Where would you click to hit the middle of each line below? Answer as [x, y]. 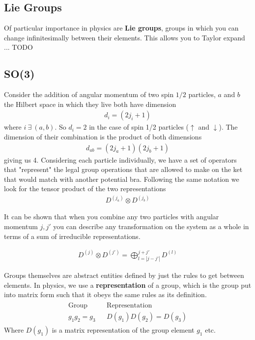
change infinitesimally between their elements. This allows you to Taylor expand [125, 37]
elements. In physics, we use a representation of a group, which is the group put [128, 285]
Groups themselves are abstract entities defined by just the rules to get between [124, 275]
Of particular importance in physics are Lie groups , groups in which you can [121, 28]
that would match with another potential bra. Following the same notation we [122, 179]
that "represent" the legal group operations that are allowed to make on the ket [123, 169]
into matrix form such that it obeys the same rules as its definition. [105, 294]
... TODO [18, 47]
